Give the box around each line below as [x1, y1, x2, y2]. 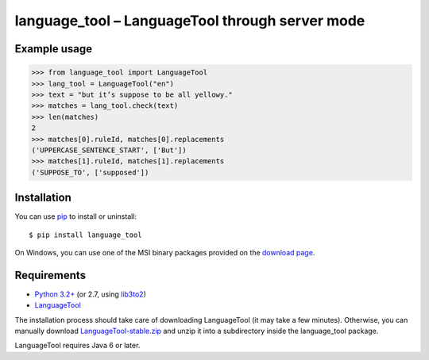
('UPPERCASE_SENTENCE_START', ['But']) [31, 145, 187, 155]
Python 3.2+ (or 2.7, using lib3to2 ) [34, 289, 147, 299]
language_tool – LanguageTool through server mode [14, 12, 365, 29]
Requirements [14, 268, 87, 281]
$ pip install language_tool [29, 230, 142, 239]
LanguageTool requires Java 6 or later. [14, 341, 141, 350]
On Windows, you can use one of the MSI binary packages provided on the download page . [14, 247, 315, 257]
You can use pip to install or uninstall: [14, 212, 137, 221]
